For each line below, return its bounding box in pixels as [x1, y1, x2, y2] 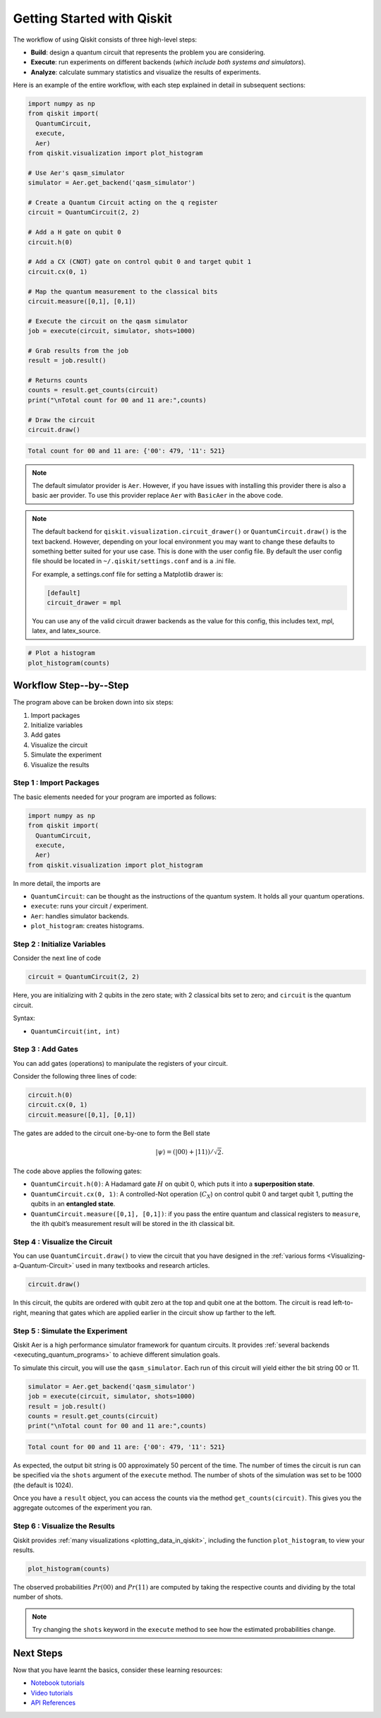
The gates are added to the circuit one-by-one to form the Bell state [13, 1129, 211, 1137]
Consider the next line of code [13, 954, 102, 963]
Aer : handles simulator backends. [30, 911, 130, 920]
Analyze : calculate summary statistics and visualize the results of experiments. [30, 68, 261, 76]
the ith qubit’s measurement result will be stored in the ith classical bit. [30, 1219, 236, 1227]
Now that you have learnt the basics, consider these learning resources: [13, 1666, 222, 1674]
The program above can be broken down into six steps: [13, 698, 174, 707]
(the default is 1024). [13, 1481, 73, 1489]
